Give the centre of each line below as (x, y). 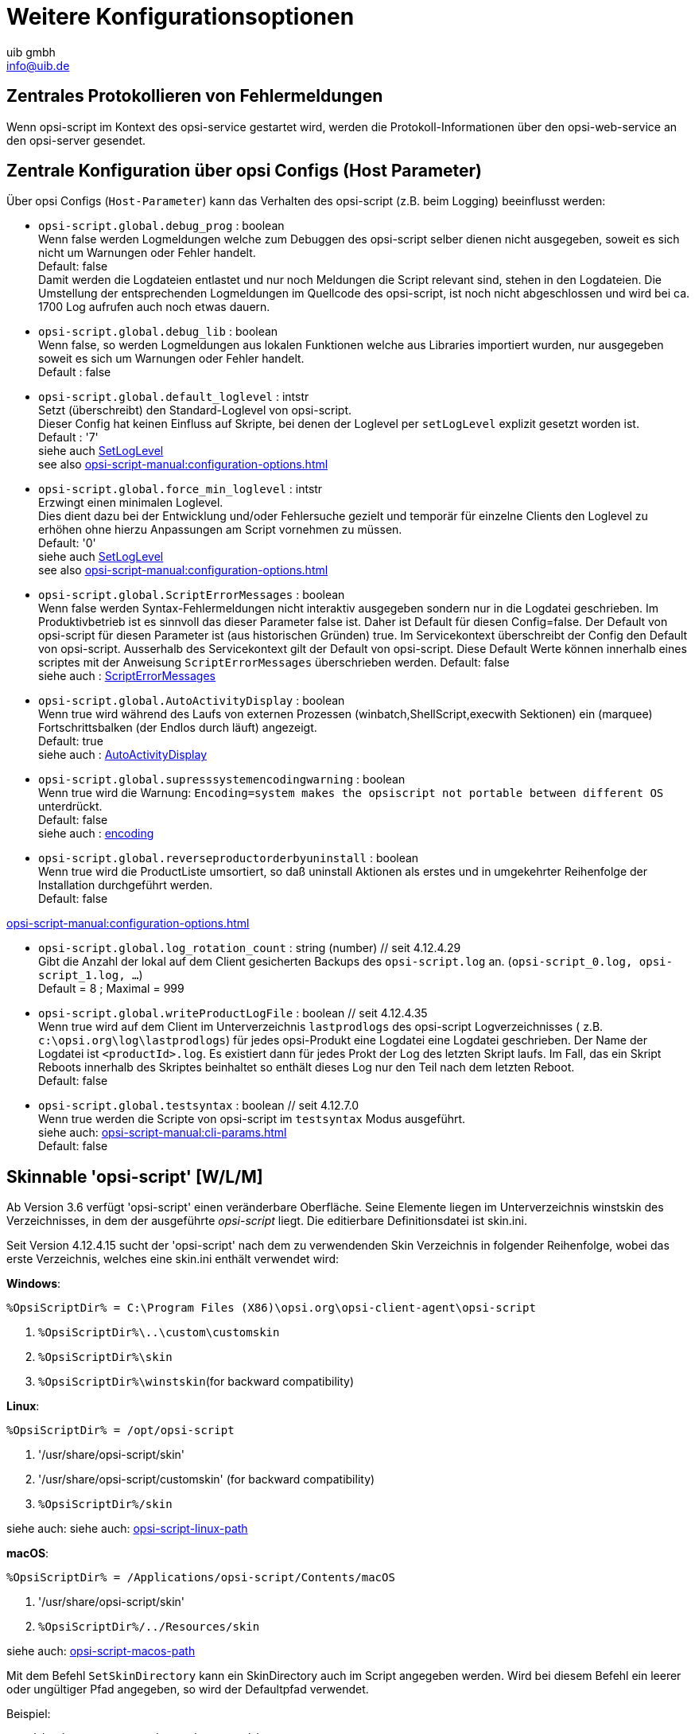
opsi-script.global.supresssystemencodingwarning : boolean (222, 780)
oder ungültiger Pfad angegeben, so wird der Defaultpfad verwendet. (188, 1689)
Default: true (71, 741)
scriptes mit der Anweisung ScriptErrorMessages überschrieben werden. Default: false (274, 663)
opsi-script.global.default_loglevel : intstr (174, 397)
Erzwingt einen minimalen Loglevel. (131, 503)
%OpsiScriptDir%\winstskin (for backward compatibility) (196, 1382)
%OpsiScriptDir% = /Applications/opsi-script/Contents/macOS (201, 1578)
